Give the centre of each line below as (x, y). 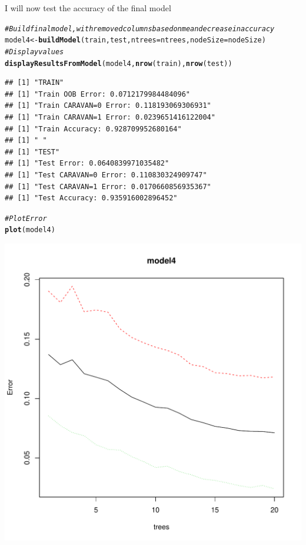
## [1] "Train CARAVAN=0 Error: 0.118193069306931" (108, 106)
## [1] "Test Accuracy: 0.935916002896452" (91, 198)
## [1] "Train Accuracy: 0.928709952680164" (93, 129)
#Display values (34, 52)
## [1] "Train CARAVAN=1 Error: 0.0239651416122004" (110, 117)
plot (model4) (30, 230)
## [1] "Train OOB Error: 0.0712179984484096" (97, 94)
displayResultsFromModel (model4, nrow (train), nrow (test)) (119, 63)
